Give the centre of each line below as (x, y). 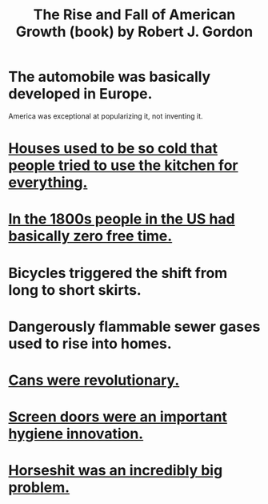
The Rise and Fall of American (134, 15)
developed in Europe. (80, 94)
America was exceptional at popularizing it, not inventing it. (106, 116)
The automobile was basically (110, 77)
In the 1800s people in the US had (122, 219)
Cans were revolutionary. (94, 380)
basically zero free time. (90, 236)
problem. (39, 488)
